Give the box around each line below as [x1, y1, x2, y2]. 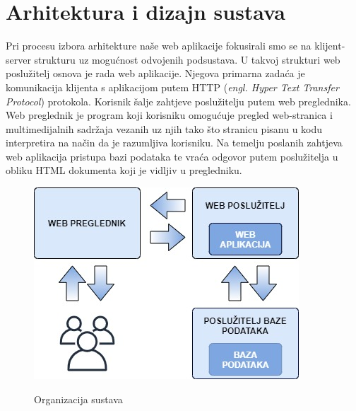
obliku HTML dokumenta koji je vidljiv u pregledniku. [6, 163, 242, 178]
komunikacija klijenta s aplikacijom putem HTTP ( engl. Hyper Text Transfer [6, 79, 339, 94]
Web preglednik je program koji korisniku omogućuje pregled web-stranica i [6, 108, 333, 122]
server [6, 52, 31, 66]
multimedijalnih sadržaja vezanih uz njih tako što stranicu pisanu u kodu [6, 121, 323, 136]
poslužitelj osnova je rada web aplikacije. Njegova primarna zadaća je [6, 66, 305, 81]
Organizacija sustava [34, 391, 123, 406]
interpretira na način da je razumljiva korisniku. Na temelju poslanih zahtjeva [6, 135, 343, 150]
